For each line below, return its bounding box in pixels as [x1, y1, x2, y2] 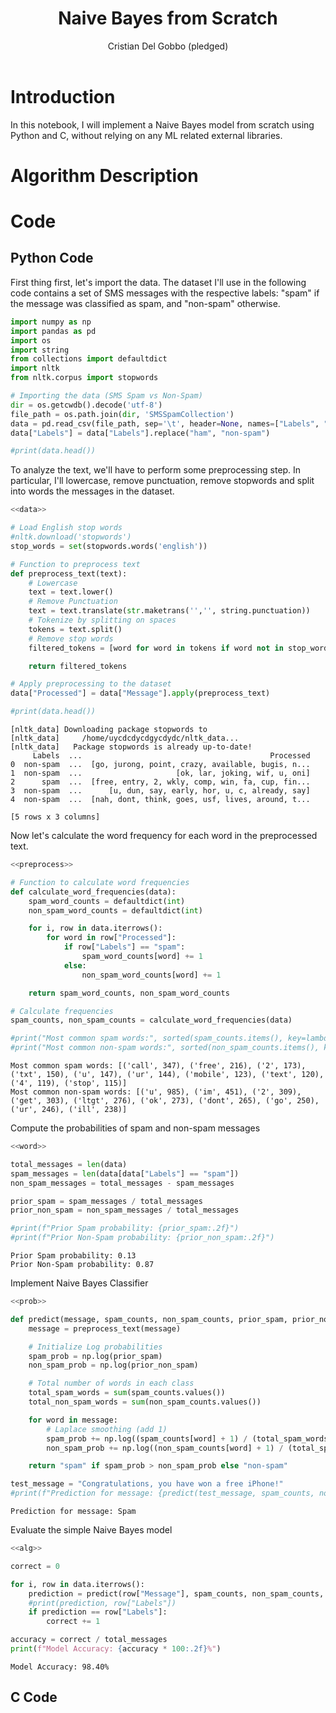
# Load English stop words [10, 523, 123, 533]
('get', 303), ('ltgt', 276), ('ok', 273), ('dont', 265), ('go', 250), [10, 1096, 320, 1106]
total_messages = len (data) [10, 1159, 128, 1169]
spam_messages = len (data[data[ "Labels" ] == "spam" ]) [10, 1168, 240, 1179]
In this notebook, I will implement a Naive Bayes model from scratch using [10, 118, 315, 131]
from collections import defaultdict [10, 354, 168, 364]
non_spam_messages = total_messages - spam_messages [10, 1178, 235, 1188]
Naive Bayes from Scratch [58, 7, 278, 30]
